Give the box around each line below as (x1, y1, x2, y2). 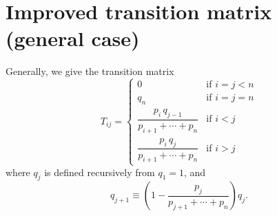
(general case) (6, 24, 140, 52)
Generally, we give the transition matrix (6, 64, 174, 78)
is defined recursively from (44, 164, 155, 179)
